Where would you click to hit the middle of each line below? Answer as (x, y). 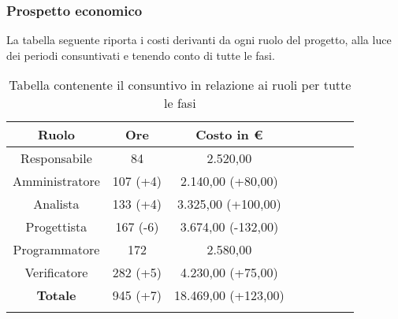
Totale (56, 295)
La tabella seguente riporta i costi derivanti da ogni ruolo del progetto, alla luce (199, 40)
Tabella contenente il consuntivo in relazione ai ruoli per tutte (180, 85)
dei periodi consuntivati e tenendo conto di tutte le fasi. (141, 55)
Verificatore (56, 273)
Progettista (56, 227)
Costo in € (229, 135)
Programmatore (56, 250)
